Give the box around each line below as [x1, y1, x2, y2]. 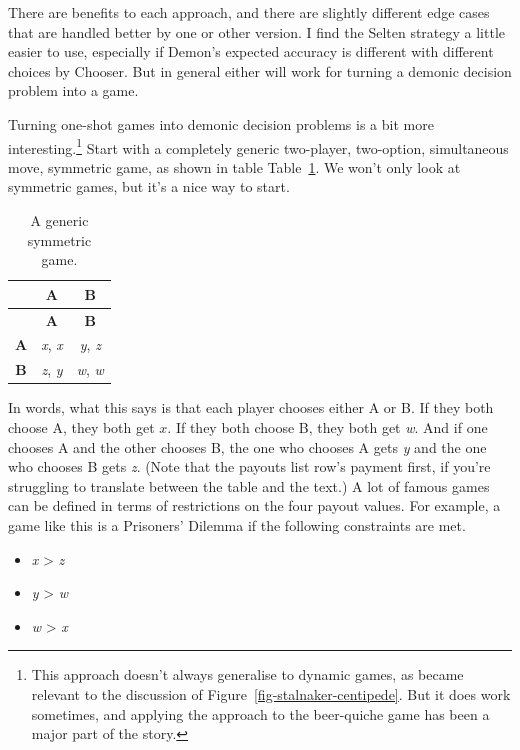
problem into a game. [8, 80, 139, 101]
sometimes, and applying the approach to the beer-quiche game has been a [31, 703, 490, 724]
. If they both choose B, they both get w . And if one [167, 417, 488, 437]
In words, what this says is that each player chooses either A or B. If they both [8, 397, 494, 418]
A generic [30, 210, 89, 230]
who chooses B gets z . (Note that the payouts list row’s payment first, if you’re [8, 456, 491, 477]
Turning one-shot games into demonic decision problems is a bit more [8, 113, 434, 134]
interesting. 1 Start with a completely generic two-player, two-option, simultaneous [8, 134, 509, 158]
